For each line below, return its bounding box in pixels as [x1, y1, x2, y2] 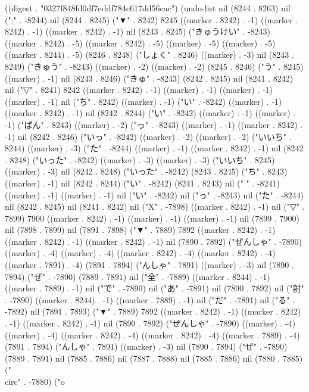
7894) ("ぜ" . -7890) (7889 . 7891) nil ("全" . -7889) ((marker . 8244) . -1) [5, 270, 270, 282]
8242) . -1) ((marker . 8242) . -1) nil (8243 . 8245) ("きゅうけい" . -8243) [5, 25, 271, 38]
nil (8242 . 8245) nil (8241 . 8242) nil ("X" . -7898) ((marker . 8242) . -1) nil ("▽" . [5, 200, 305, 213]
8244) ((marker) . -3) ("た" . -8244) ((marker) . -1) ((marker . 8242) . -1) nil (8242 [5, 142, 304, 154]
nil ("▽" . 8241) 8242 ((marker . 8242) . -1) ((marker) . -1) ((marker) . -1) [5, 83, 273, 96]
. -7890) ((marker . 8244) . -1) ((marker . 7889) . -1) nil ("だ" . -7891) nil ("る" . [5, 293, 295, 306]
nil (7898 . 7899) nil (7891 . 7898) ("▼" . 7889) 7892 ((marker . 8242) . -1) [5, 223, 276, 236]
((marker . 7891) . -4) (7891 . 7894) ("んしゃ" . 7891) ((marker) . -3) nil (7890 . [5, 259, 294, 271]
